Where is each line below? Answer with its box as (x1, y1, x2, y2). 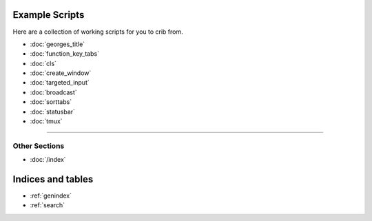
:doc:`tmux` (30, 117, 63, 125)
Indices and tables (12, 173, 94, 185)
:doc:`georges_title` (30, 40, 85, 48)
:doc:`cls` (30, 59, 56, 67)
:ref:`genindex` (30, 191, 72, 200)
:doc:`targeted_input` (30, 78, 90, 87)
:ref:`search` (30, 201, 65, 209)
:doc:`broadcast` (30, 88, 77, 96)
